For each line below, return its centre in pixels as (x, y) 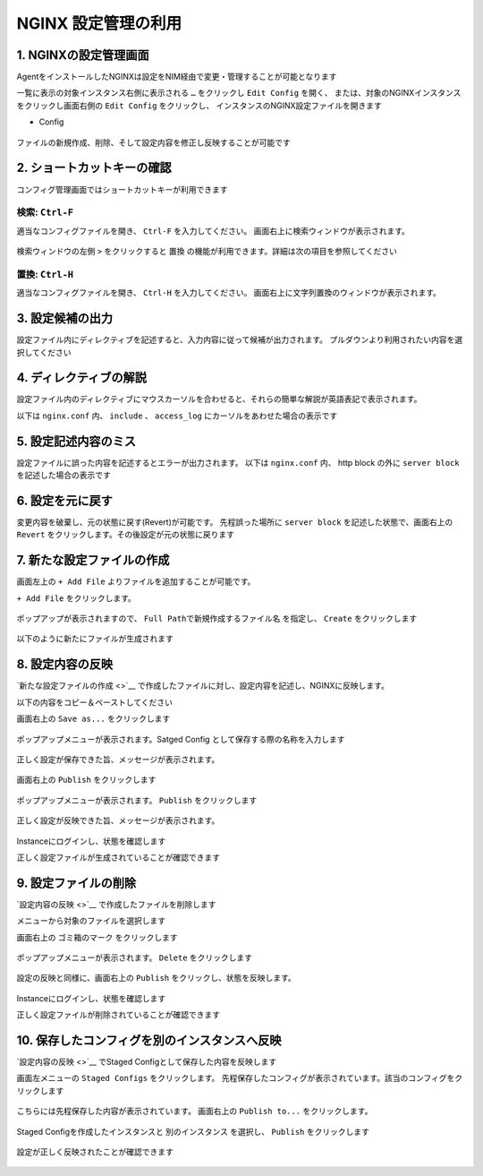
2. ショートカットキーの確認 (94, 168)
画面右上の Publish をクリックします (86, 780)
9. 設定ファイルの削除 (76, 883)
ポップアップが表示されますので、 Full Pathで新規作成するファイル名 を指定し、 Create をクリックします (217, 619)
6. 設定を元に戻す (65, 500)
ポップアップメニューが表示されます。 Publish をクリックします (137, 800)
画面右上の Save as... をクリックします (93, 719)
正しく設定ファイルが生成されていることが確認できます (119, 857)
